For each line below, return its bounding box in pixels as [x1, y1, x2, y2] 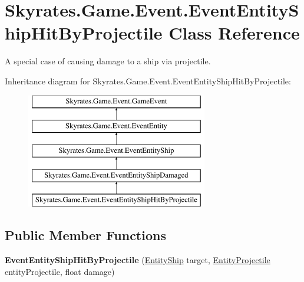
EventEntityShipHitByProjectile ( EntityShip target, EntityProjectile [5, 254, 270, 266]
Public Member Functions [5, 226, 166, 244]
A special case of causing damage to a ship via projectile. [5, 55, 211, 67]
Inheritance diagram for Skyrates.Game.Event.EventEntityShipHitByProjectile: [5, 74, 291, 87]
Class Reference [168, 21, 300, 45]
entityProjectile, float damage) [5, 265, 115, 277]
